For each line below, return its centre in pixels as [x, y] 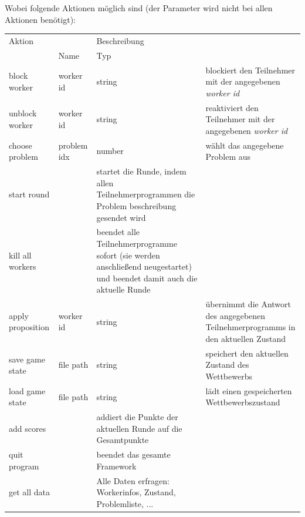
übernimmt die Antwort [248, 304]
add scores [28, 428]
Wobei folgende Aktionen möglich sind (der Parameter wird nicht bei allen [139, 8]
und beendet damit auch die [147, 278]
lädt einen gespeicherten [249, 390]
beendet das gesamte [133, 454]
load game [27, 390]
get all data [29, 492]
